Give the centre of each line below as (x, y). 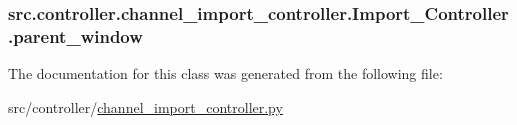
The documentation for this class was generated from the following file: (225, 73)
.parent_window (75, 35)
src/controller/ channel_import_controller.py (145, 106)
